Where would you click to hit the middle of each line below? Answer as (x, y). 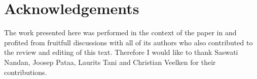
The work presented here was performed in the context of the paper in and (120, 32)
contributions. (26, 72)
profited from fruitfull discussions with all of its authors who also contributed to (128, 42)
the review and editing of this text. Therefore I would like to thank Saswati (121, 52)
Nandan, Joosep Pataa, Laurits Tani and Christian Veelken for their (110, 62)
